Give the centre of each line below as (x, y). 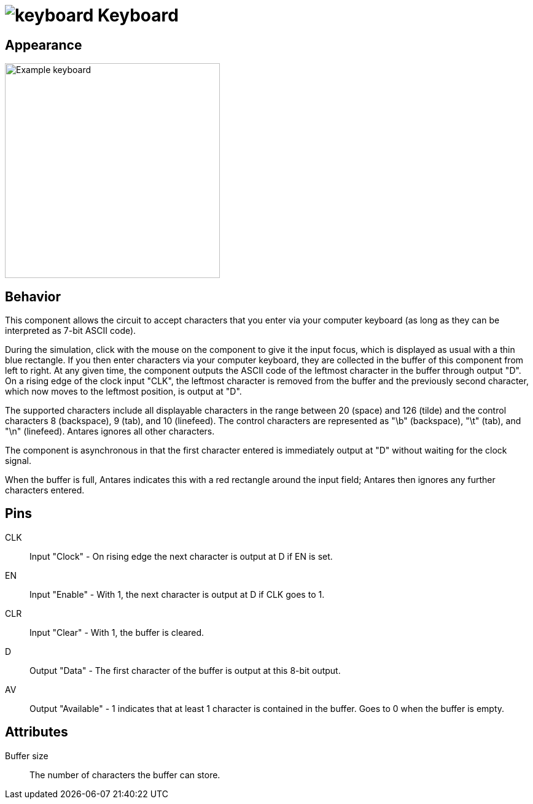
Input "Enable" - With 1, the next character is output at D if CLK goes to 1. (177, 594)
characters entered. (45, 490)
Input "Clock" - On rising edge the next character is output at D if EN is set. (181, 556)
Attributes (37, 732)
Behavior (33, 296)
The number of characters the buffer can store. (125, 775)
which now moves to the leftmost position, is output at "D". (123, 392)
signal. (18, 461)
